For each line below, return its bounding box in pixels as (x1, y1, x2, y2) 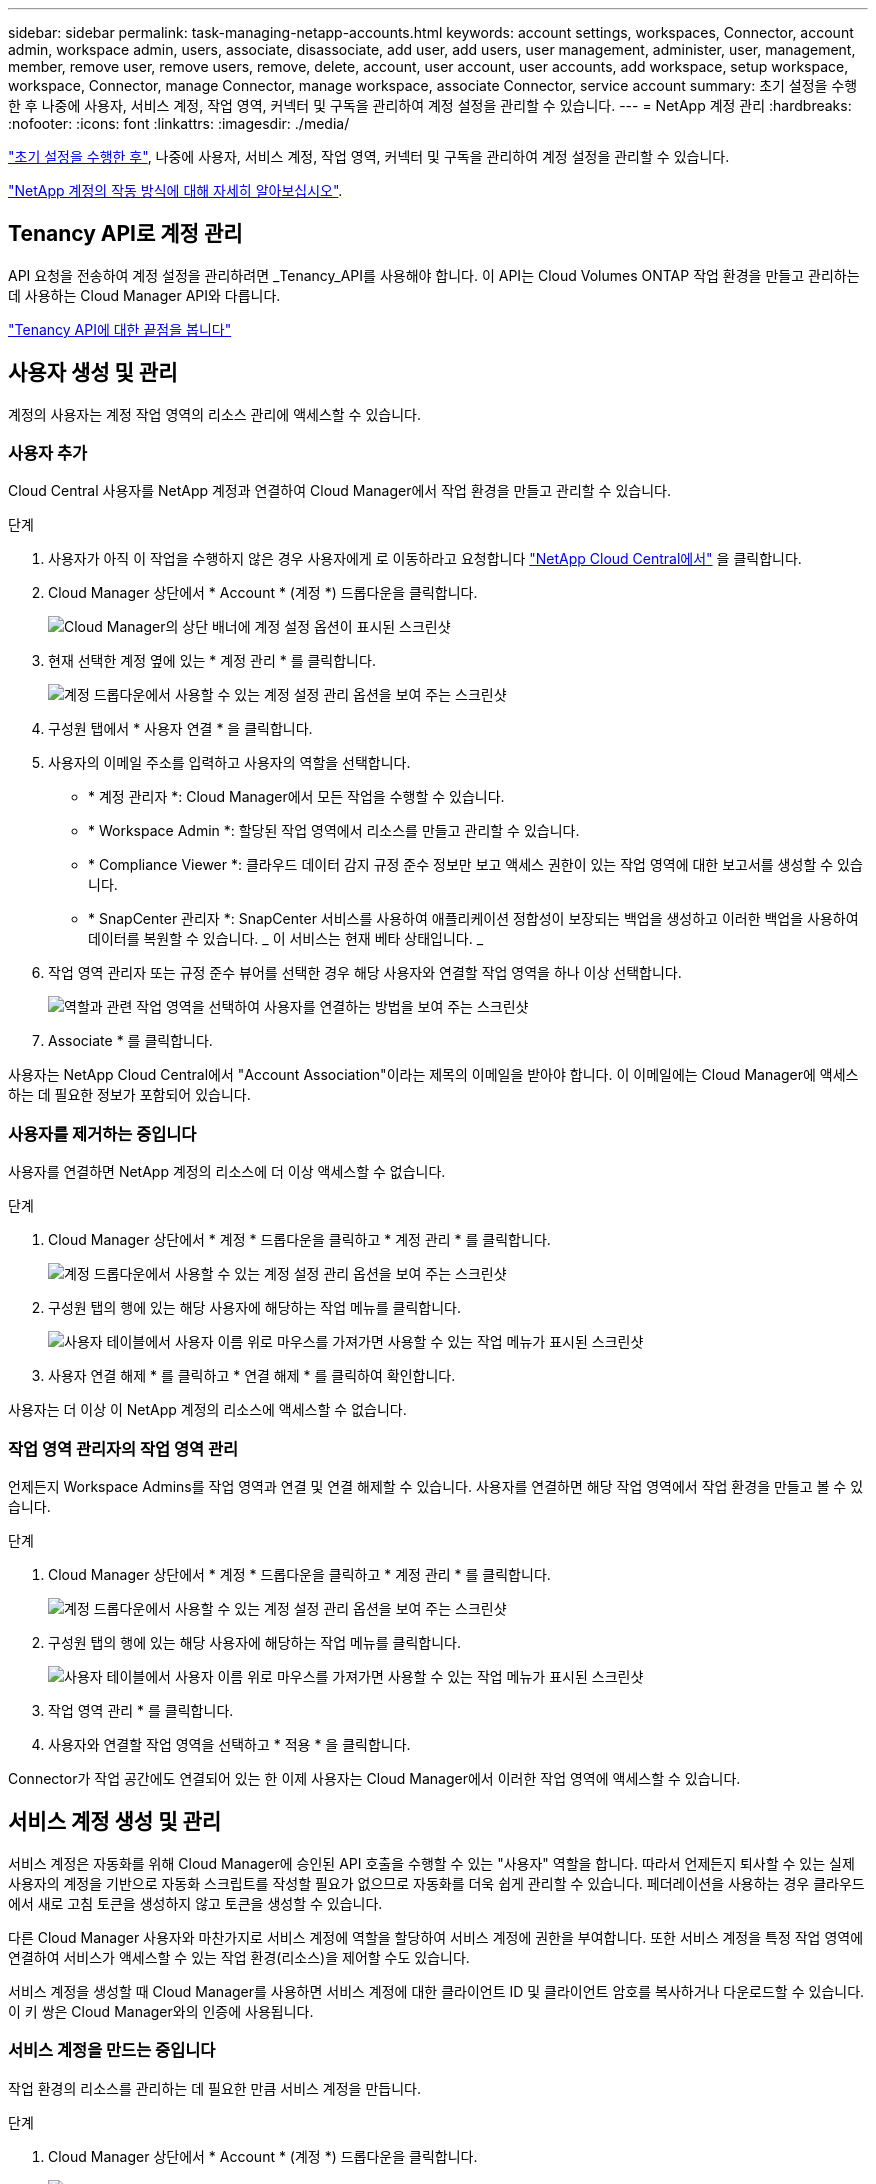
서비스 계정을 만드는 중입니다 (8, 2040, 216, 2061)
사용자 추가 (8, 443, 88, 464)
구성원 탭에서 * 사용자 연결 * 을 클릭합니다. (48, 720, 313, 738)
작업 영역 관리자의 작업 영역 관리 (8, 1438, 239, 1459)
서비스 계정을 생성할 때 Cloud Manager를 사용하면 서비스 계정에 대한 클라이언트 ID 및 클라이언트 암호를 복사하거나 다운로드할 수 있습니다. (8, 1982, 865, 2000)
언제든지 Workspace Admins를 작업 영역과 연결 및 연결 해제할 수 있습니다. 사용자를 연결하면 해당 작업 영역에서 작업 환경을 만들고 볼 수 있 (8, 1477, 864, 1495)
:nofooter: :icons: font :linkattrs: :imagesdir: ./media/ (8, 115, 350, 132)
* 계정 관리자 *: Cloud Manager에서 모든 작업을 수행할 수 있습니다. (88, 788, 505, 806)
